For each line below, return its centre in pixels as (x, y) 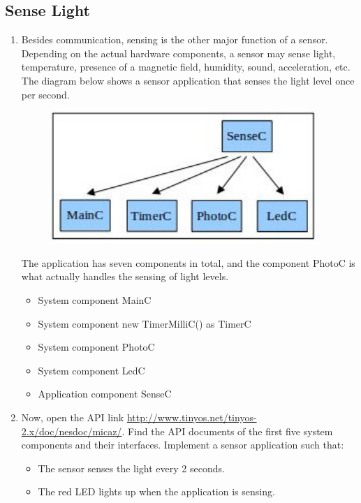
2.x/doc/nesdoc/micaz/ (72, 431)
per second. (45, 94)
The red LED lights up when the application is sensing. (156, 491)
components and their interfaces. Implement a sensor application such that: (183, 445)
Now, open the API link (73, 417)
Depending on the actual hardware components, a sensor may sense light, (178, 53)
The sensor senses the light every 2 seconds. (131, 468)
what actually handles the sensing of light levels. (125, 276)
